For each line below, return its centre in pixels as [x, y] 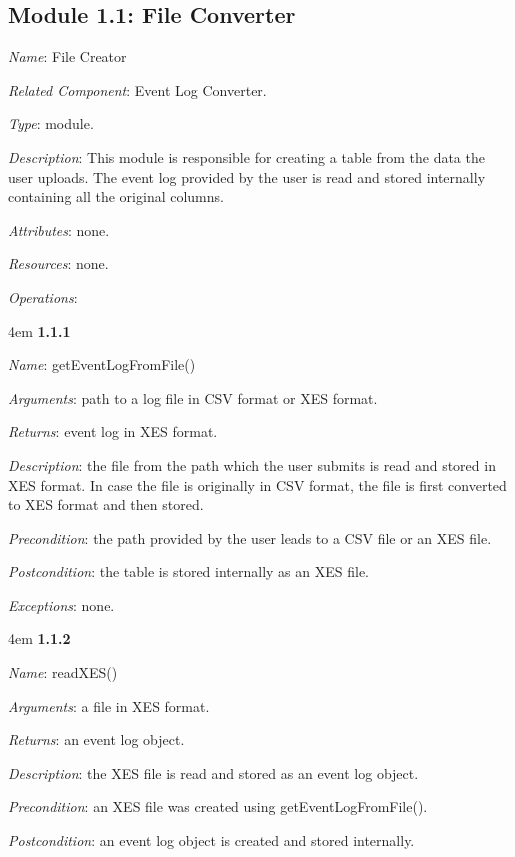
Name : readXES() [63, 672]
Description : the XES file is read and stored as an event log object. [213, 772]
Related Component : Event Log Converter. [137, 89]
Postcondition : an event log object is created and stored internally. [211, 840]
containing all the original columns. [116, 196]
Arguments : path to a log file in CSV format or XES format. [193, 397]
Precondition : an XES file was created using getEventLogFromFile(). [218, 806]
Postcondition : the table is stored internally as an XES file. [188, 571]
